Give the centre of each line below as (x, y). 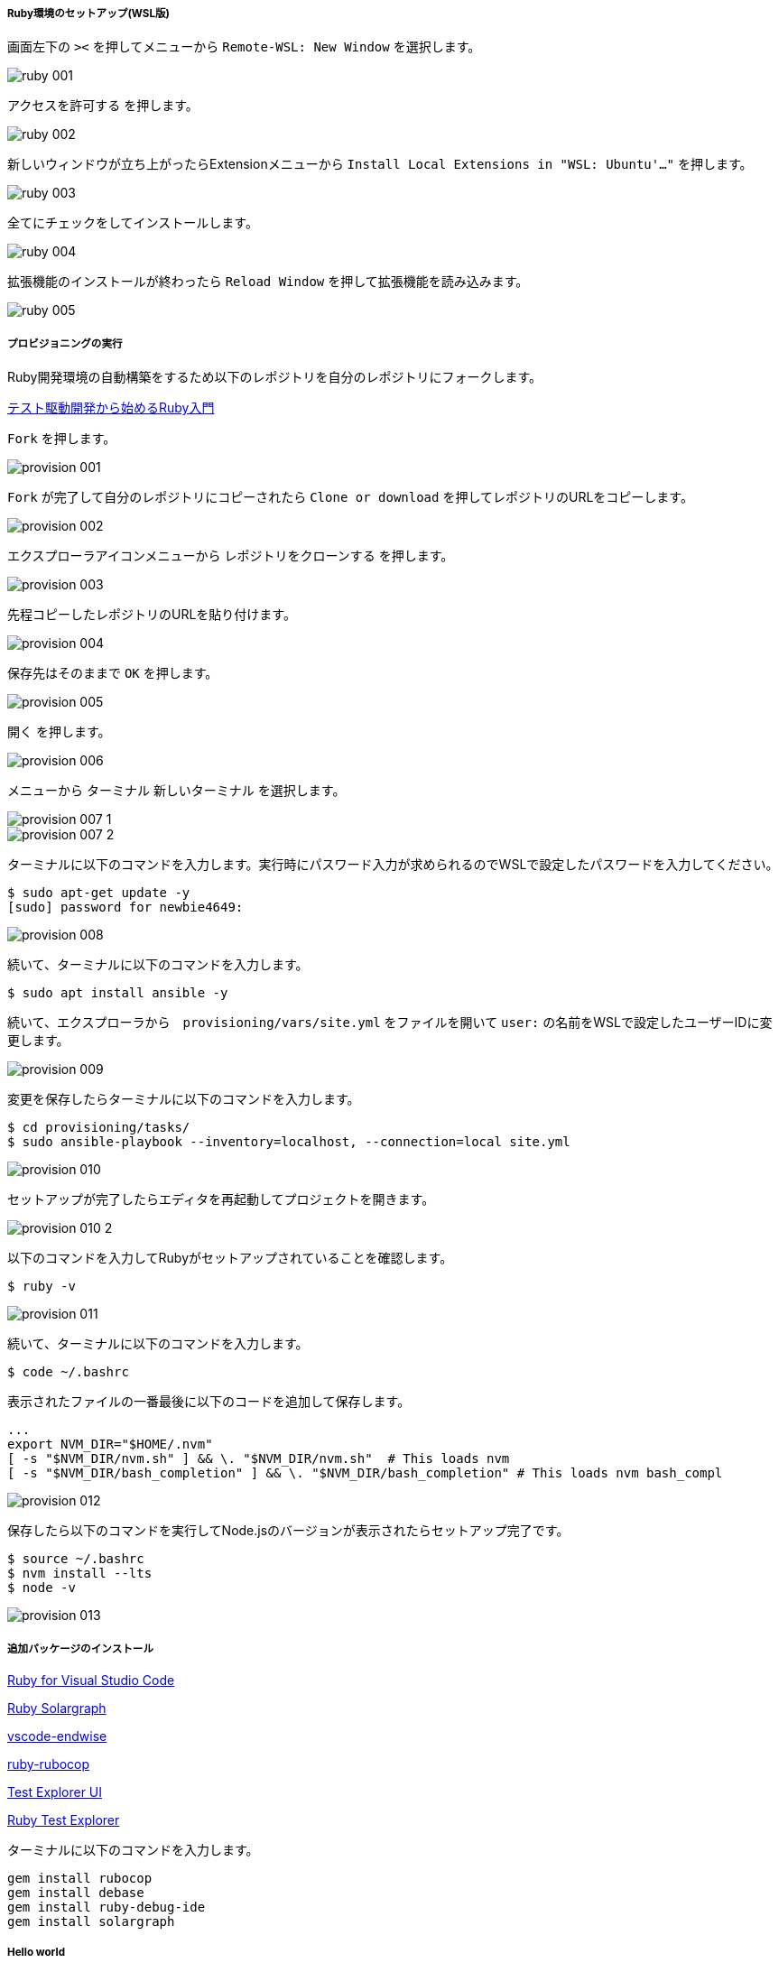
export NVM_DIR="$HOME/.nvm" (110, 1444)
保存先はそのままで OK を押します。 (113, 673)
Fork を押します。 (62, 439)
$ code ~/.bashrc (68, 1372)
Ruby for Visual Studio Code (91, 1680)
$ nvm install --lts (80, 1574)
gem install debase (76, 1892)
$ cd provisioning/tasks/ (99, 1128)
